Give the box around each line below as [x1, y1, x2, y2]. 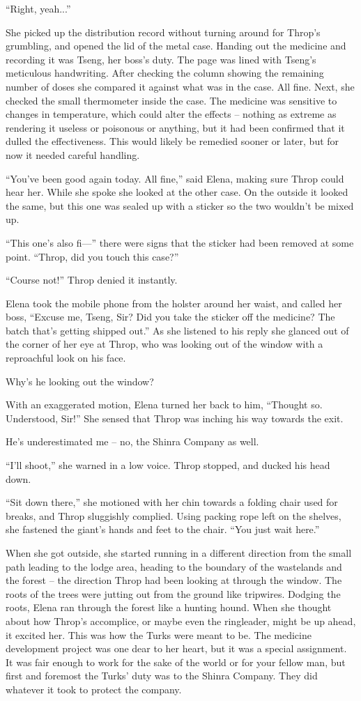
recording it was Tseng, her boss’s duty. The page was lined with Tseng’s [6, 52, 316, 66]
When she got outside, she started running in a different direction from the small [6, 546, 352, 560]
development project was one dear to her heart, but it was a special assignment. [6, 641, 347, 656]
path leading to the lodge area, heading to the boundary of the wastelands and [6, 559, 342, 573]
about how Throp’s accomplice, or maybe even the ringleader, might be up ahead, [6, 613, 356, 628]
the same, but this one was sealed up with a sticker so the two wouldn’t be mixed [6, 198, 354, 213]
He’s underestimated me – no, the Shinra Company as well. [6, 434, 259, 449]
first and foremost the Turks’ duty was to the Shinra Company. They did [6, 668, 318, 683]
